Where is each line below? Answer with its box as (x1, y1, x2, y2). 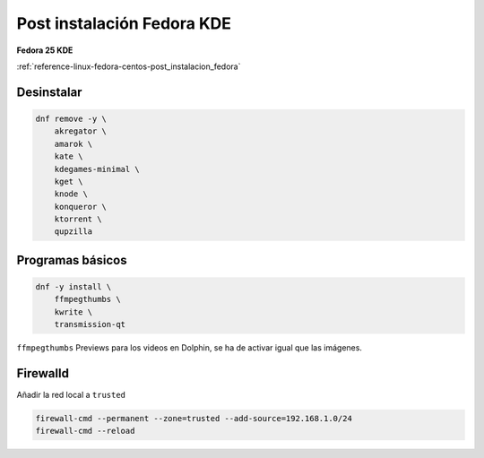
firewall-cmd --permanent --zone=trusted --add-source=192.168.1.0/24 (35, 413, 353, 424)
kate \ (54, 151, 83, 161)
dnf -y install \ (35, 282, 112, 292)
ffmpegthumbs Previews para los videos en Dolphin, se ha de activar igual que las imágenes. (16, 342, 363, 353)
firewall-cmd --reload (35, 426, 135, 436)
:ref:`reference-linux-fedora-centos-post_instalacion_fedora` (16, 61, 241, 72)
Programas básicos (16, 252, 127, 268)
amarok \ (54, 139, 93, 149)
